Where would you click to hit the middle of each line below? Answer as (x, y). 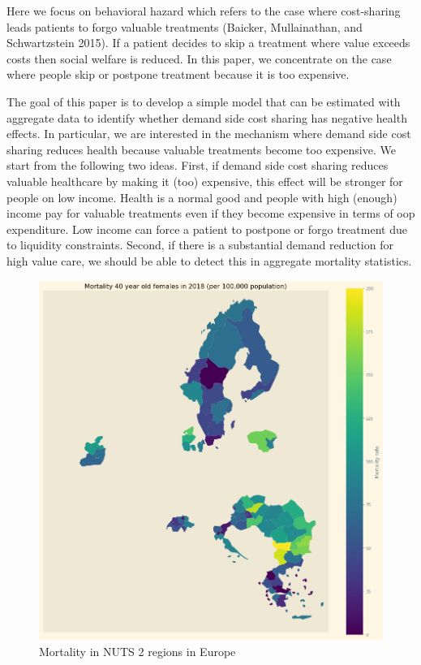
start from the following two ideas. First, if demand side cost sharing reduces (198, 165)
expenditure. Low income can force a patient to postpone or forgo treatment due (207, 229)
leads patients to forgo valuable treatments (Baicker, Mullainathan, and (185, 26)
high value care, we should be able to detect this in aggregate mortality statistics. (209, 260)
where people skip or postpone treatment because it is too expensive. (178, 74)
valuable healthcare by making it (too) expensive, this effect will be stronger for (205, 181)
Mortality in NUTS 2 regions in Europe (137, 651)
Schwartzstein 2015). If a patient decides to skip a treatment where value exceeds (208, 43)
